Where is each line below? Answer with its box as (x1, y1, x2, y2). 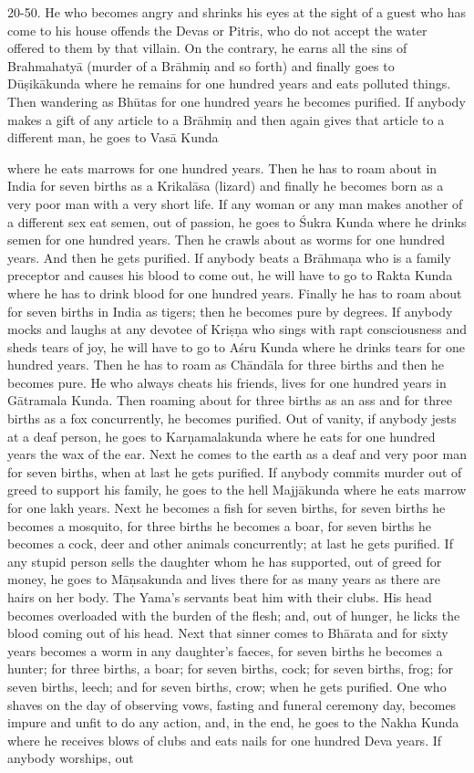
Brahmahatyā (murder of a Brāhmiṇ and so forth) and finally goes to (7, 56, 395, 75)
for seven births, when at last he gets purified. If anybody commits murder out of (7, 462, 462, 481)
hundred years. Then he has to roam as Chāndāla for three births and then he (7, 355, 444, 374)
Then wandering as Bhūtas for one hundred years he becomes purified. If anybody (7, 91, 466, 110)
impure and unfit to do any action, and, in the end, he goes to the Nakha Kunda (7, 713, 459, 732)
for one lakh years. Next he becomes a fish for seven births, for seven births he (7, 498, 446, 517)
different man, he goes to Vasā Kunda (7, 128, 219, 147)
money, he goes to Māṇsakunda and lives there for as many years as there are (7, 569, 441, 589)
